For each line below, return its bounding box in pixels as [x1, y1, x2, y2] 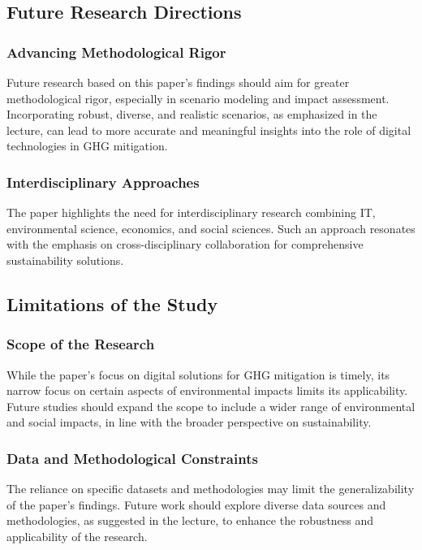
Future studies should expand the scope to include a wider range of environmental [6, 397, 416, 414]
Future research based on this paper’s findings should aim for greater [6, 74, 350, 90]
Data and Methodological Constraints [6, 448, 258, 468]
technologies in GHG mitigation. [6, 137, 168, 154]
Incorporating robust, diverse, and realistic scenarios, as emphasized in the [6, 106, 377, 123]
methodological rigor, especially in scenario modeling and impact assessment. [6, 89, 390, 106]
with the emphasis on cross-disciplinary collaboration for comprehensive [6, 236, 364, 253]
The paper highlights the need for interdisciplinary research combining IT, [6, 204, 376, 221]
